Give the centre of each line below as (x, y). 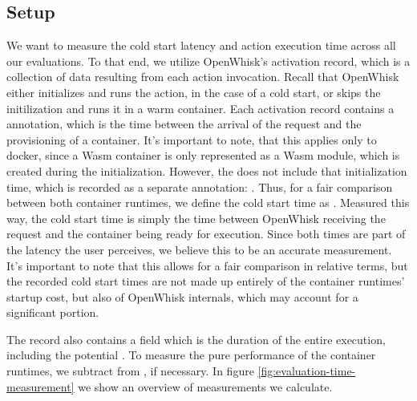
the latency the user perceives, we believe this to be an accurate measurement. (199, 249)
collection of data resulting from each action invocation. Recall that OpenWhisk (203, 77)
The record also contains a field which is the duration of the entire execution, (196, 339)
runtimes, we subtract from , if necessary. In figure (130, 371)
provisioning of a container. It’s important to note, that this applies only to (192, 139)
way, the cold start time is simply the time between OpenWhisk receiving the (196, 218)
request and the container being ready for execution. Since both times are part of (206, 234)
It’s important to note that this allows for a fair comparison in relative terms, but (207, 265)
